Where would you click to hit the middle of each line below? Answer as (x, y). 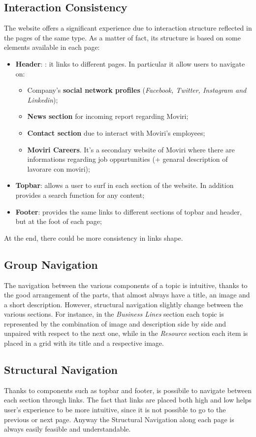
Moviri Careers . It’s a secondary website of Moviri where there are (131, 149)
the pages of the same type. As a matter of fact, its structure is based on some (122, 37)
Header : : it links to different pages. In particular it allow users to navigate (130, 63)
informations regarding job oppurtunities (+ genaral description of (128, 159)
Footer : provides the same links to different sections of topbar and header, (128, 211)
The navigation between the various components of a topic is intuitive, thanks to (126, 285)
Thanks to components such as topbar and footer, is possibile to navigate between (128, 390)
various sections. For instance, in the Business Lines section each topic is (114, 314)
